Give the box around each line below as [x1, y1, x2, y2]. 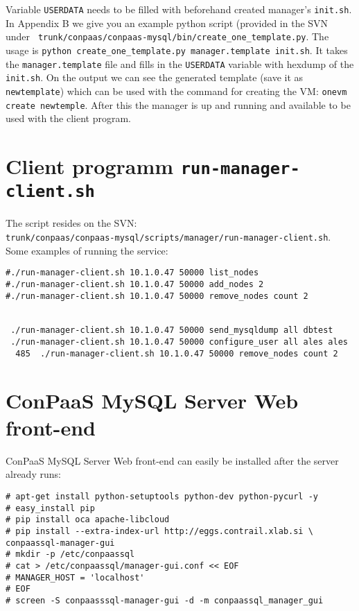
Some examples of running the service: [6, 243, 168, 257]
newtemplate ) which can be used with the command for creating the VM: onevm [6, 83, 347, 98]
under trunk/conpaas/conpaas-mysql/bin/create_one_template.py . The [6, 29, 329, 44]
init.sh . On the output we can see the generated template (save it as [6, 70, 304, 85]
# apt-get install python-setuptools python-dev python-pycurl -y [6, 491, 319, 501]
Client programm [6, 151, 174, 180]
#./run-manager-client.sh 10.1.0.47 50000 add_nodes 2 [6, 279, 264, 289]
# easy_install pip [6, 503, 95, 513]
